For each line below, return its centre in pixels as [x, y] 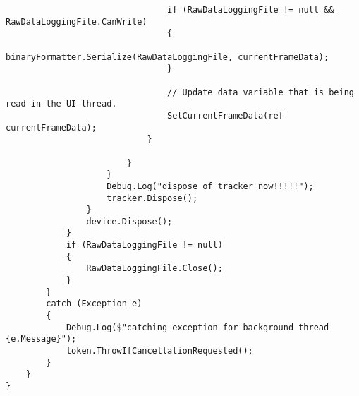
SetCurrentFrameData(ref [225, 115]
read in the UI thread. [61, 104]
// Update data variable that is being [261, 92]
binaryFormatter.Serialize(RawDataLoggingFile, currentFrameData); [168, 57]
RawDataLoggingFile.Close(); [154, 269]
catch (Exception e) [94, 304]
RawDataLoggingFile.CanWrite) [77, 22]
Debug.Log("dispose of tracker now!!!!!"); [210, 186]
